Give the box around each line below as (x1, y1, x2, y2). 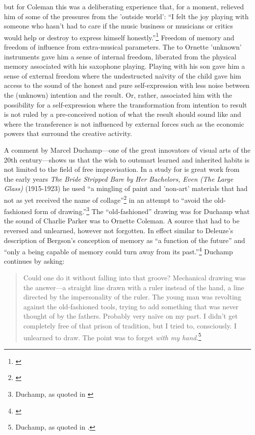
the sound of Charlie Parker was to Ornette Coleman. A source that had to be (4, 216, 240, 226)
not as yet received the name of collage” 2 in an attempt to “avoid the (4, 193, 212, 205)
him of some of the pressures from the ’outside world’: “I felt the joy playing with (4, 11, 249, 21)
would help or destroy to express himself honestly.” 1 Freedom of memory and (4, 30, 234, 42)
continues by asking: (4, 256, 65, 266)
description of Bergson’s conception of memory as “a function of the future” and (4, 235, 245, 245)
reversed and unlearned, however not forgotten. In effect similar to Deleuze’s (4, 225, 233, 236)
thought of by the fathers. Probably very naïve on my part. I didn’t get (23, 311, 238, 321)
